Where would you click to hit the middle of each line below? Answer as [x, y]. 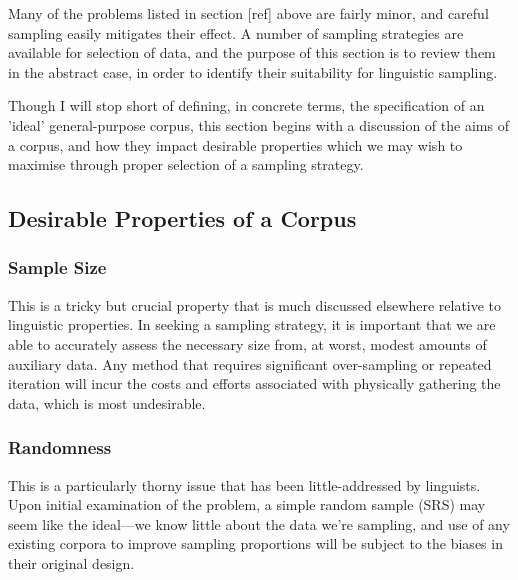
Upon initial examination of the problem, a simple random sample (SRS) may [247, 504]
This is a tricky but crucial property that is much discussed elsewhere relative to [255, 304]
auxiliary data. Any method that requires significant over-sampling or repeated [250, 363]
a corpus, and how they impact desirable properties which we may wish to [235, 144]
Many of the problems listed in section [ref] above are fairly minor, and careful [248, 13]
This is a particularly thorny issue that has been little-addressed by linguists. [244, 484]
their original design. [71, 562]
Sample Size [57, 267]
